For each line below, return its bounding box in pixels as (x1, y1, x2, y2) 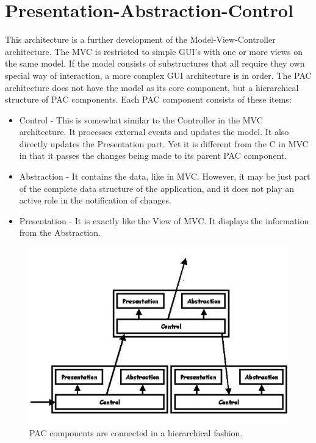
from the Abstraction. (19, 226, 101, 239)
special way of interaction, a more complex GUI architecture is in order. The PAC (5, 68, 312, 81)
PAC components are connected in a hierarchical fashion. (29, 427, 243, 439)
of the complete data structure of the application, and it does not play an (19, 181, 294, 194)
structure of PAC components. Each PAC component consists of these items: (5, 93, 292, 106)
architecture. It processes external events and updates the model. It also (19, 125, 289, 138)
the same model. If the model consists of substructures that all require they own (5, 57, 305, 70)
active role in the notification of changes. (19, 194, 171, 207)
